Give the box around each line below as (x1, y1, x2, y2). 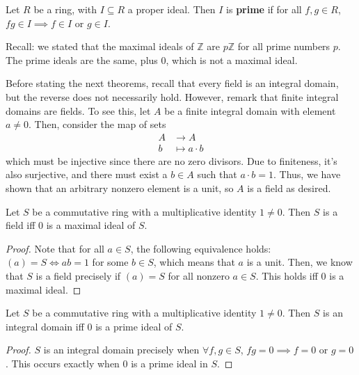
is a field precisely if (35, 268, 121, 282)
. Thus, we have (273, 167, 341, 182)
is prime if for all (226, 2, 302, 16)
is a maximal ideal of (46, 218, 136, 232)
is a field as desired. (247, 181, 331, 195)
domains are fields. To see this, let (6, 103, 151, 118)
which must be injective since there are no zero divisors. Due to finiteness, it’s (6, 153, 337, 168)
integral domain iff (6, 319, 84, 333)
